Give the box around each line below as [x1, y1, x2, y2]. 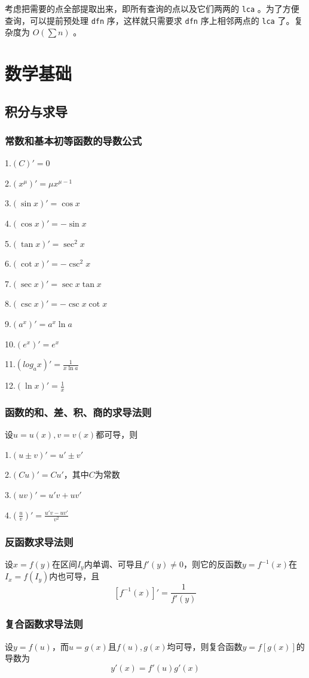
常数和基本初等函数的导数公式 [5, 133, 142, 148]
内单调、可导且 [84, 558, 143, 570]
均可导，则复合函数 [167, 640, 243, 652]
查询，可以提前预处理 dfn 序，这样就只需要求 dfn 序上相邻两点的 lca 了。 [5, 14, 295, 26]
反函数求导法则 [5, 534, 74, 549]
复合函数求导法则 [5, 616, 83, 631]
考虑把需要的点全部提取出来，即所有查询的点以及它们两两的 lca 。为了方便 [5, 2, 299, 14]
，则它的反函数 [183, 558, 242, 570]
